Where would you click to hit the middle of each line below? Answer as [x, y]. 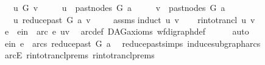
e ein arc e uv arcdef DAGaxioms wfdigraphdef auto [127, 31]
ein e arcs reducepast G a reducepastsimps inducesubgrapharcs [132, 43]
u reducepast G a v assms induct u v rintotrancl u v [134, 19]
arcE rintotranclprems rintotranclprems [79, 55]
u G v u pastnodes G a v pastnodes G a [119, 7]
